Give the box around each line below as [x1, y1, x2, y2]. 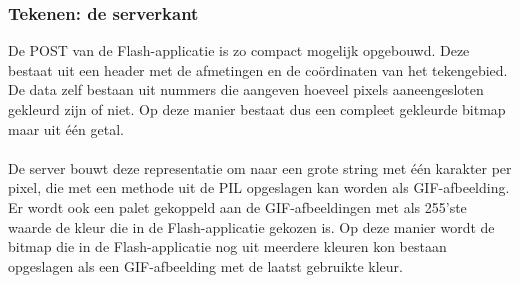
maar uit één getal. [8, 118, 124, 139]
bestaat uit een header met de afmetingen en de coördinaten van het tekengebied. [8, 59, 508, 80]
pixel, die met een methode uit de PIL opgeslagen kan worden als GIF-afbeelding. [8, 177, 510, 198]
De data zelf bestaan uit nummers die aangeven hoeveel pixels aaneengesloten [8, 79, 484, 100]
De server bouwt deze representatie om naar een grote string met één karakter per [8, 157, 512, 178]
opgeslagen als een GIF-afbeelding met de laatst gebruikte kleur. [8, 255, 403, 276]
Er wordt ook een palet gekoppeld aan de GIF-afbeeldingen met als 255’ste [8, 196, 467, 217]
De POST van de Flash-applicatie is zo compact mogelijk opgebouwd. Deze [8, 40, 470, 61]
